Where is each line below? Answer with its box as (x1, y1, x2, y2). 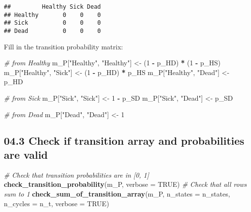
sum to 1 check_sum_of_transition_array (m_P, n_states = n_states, (4, 188, 230, 198)
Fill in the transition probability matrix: (4, 41, 123, 51)
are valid (4, 147, 48, 162)
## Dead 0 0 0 (4, 27, 101, 34)
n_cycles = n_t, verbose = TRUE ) (4, 198, 109, 208)
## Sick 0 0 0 (4, 19, 101, 27)
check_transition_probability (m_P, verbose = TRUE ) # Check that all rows (4, 179, 247, 189)
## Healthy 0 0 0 (4, 11, 101, 18)
